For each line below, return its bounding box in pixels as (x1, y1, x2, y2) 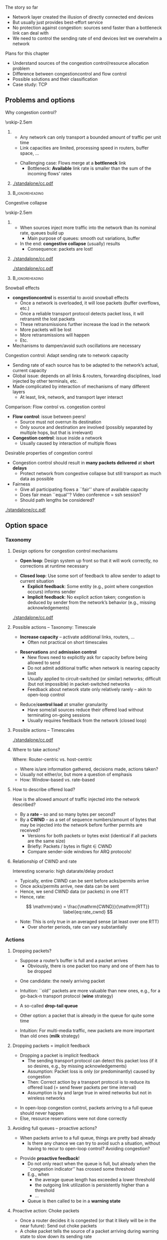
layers (12, 389, 25, 395)
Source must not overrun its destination (19, 419, 101, 425)
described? (12, 801, 36, 808)
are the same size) (27, 838, 66, 844)
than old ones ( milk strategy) (19, 1033, 80, 1039)
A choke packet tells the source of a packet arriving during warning (19, 1228, 159, 1234)
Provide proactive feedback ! (19, 1155, 80, 1161)
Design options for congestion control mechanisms (12, 547, 118, 554)
